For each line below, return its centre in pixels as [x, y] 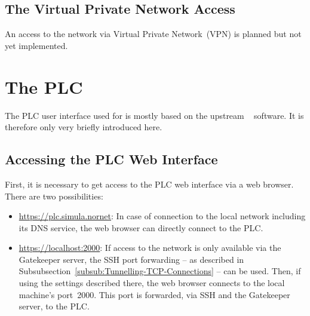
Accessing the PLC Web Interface [111, 159]
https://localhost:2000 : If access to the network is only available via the [150, 248]
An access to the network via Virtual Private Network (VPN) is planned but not [153, 34]
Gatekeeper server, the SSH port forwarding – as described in [131, 259]
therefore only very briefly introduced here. [84, 127]
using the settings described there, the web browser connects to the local [152, 283]
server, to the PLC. [54, 306]
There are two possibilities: [54, 196]
